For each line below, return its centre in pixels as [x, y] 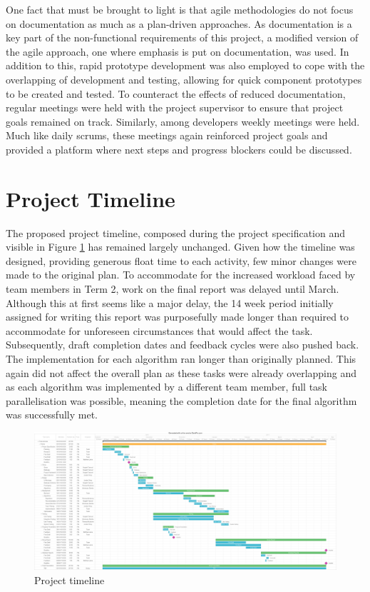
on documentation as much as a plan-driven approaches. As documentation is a [179, 23]
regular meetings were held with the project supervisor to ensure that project [175, 107]
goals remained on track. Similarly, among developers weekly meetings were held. [183, 121]
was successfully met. [52, 415]
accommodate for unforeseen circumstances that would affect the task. [159, 330]
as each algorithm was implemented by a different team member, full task [167, 387]
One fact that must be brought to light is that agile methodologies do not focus [180, 9]
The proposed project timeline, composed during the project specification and [176, 232]
